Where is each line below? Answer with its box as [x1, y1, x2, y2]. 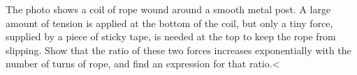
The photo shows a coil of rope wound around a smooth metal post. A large [6, 2, 331, 16]
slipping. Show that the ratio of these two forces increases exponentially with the [6, 42, 351, 57]
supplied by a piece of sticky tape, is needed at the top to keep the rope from [6, 29, 336, 44]
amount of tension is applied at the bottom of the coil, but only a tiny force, [6, 15, 333, 30]
